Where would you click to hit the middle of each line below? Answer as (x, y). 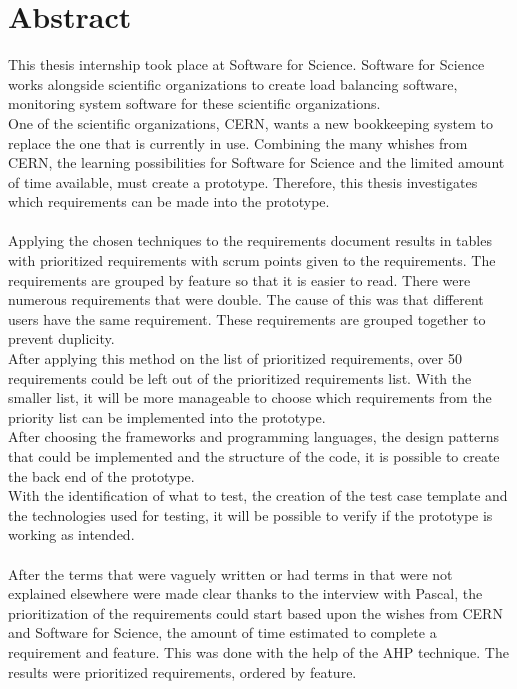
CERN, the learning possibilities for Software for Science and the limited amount (256, 162)
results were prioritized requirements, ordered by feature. (182, 671)
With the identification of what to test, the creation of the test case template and (258, 495)
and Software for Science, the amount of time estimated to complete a (222, 632)
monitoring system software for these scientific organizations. (194, 103)
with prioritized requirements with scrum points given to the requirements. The (252, 260)
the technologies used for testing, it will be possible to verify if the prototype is (250, 514)
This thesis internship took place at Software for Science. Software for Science (246, 64)
